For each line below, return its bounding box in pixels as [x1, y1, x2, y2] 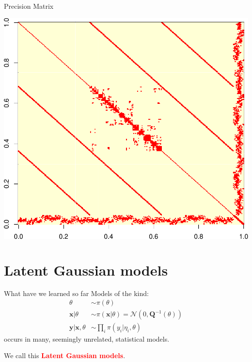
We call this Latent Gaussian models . [4, 350, 126, 360]
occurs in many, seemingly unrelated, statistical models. [4, 334, 170, 344]
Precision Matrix [4, 1, 54, 11]
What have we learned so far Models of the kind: [4, 288, 149, 298]
